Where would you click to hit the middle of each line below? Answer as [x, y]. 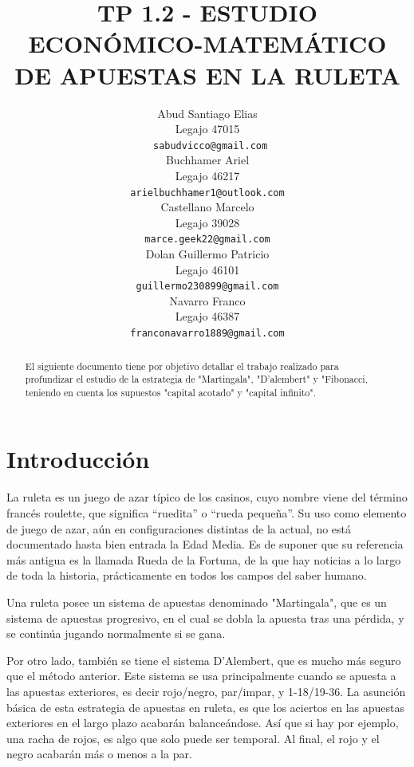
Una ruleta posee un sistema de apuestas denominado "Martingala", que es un [197, 602]
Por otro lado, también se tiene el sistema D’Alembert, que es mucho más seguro [204, 660]
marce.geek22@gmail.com [207, 240]
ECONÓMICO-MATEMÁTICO [207, 43]
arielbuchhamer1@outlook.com [207, 193]
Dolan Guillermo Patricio [207, 254]
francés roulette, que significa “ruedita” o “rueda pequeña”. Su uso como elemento [207, 513]
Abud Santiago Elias [207, 113]
